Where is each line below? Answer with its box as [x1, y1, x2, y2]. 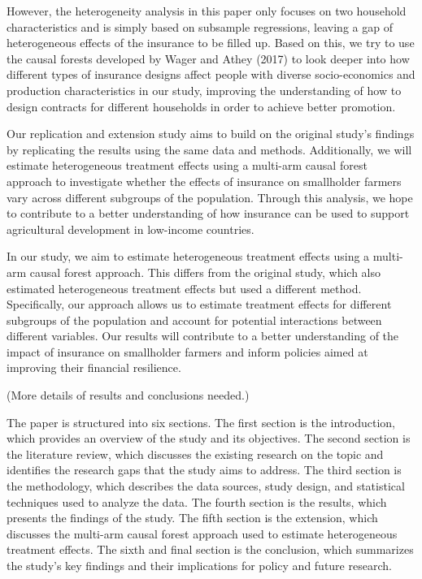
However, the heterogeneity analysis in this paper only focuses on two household [7, 2, 407, 19]
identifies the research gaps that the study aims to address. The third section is [7, 461, 402, 478]
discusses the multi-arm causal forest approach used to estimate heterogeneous [7, 525, 398, 542]
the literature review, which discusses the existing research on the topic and [7, 445, 384, 462]
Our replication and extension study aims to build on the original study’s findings [7, 125, 415, 142]
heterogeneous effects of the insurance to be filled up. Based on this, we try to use [7, 34, 415, 51]
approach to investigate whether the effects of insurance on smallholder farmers [7, 172, 402, 189]
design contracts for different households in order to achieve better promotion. [7, 97, 396, 115]
